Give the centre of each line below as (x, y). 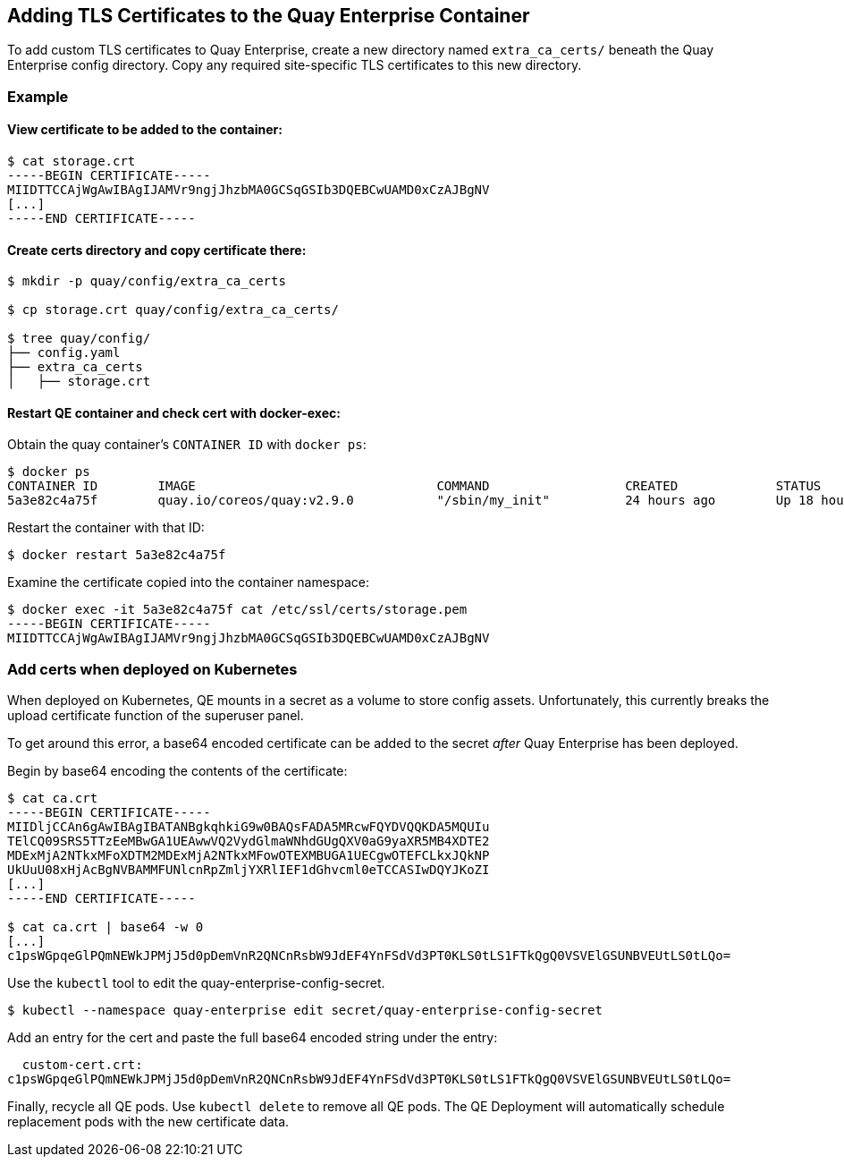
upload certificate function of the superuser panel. (156, 716)
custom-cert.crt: (82, 1065)
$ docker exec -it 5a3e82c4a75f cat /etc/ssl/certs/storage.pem (237, 610)
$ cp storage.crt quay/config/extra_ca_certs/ (173, 310)
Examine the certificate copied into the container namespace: (188, 582)
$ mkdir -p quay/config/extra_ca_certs (147, 281)
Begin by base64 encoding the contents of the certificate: (177, 771)
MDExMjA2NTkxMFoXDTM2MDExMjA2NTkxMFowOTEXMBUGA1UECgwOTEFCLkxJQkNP (249, 856)
